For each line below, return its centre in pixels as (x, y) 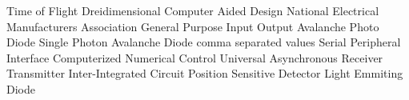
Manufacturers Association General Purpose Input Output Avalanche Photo (193, 26)
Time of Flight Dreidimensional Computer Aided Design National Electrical (193, 10)
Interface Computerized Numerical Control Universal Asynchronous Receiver (195, 57)
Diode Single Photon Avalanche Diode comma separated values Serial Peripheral (204, 42)
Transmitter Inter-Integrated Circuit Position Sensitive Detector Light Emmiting (205, 73)
